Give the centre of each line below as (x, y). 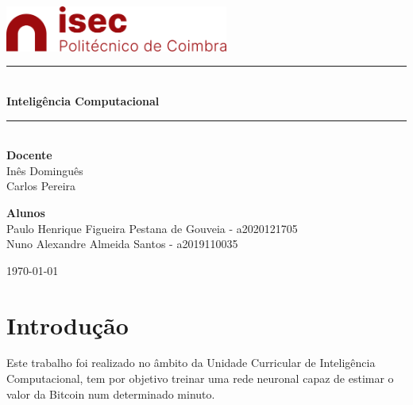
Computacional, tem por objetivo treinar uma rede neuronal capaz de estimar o (200, 378)
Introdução (68, 325)
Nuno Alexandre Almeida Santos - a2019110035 (122, 244)
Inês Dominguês (45, 170)
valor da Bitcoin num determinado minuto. (111, 394)
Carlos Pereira (41, 186)
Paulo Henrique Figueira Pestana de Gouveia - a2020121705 (152, 228)
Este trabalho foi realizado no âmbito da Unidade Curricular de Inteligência (191, 363)
